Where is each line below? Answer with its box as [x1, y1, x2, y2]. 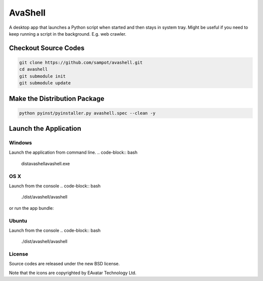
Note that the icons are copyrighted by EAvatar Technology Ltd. [9, 270, 136, 276]
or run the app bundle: [9, 205, 54, 211]
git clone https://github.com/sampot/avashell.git [19, 60, 143, 65]
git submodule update [19, 80, 71, 86]
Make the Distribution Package [9, 94, 105, 102]
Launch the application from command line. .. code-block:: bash [9, 149, 138, 156]
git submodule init [19, 73, 66, 79]
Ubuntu [9, 217, 27, 224]
